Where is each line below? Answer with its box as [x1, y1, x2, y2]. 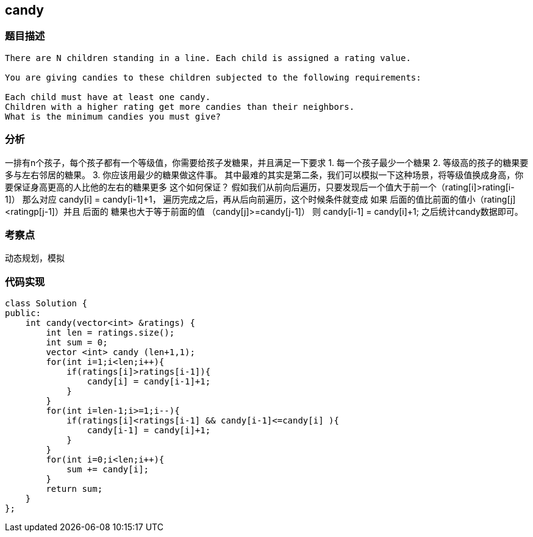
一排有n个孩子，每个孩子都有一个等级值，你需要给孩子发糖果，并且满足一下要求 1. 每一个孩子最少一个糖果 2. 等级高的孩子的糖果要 [5, 157, 529, 168]
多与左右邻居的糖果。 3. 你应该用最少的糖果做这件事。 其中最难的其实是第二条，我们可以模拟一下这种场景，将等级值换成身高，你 [5, 169, 524, 180]
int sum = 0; [46, 337, 108, 348]
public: [5, 308, 41, 319]
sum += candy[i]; [66, 464, 149, 475]
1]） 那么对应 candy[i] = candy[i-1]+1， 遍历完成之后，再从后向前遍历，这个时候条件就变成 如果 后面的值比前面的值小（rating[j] [5, 193, 516, 204]
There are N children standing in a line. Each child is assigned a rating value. [5, 52, 411, 63]
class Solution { [5, 298, 87, 309]
